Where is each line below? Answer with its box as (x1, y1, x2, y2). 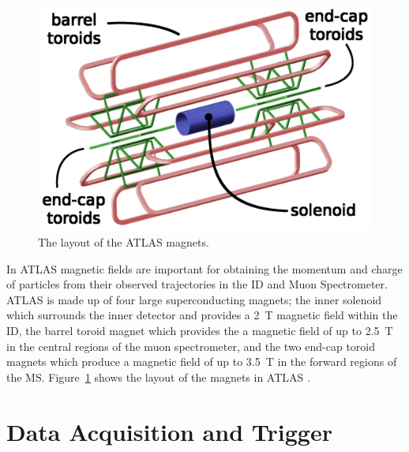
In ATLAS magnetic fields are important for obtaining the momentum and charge (6, 260, 403, 277)
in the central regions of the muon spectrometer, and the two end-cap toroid (6, 337, 375, 354)
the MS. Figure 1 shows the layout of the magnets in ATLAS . (6, 368, 310, 385)
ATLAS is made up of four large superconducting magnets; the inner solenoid (6, 291, 382, 307)
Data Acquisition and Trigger (6, 415, 332, 447)
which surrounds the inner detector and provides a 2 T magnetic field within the (6, 307, 398, 323)
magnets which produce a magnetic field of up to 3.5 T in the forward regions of (6, 353, 397, 370)
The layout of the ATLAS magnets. (38, 234, 209, 250)
